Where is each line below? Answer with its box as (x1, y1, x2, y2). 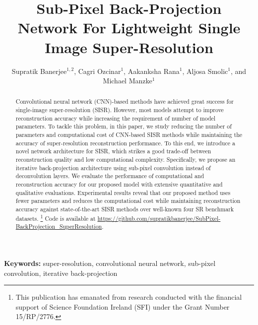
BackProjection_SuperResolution (15, 222, 102, 231)
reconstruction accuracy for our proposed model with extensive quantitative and (15, 180, 223, 189)
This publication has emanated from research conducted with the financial (15, 292, 242, 302)
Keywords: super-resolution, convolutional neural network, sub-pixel (4, 258, 216, 268)
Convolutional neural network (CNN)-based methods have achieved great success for (15, 97, 234, 106)
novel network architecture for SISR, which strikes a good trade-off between (15, 147, 211, 155)
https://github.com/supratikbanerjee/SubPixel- (97, 214, 221, 222)
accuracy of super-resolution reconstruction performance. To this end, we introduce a (15, 138, 235, 147)
